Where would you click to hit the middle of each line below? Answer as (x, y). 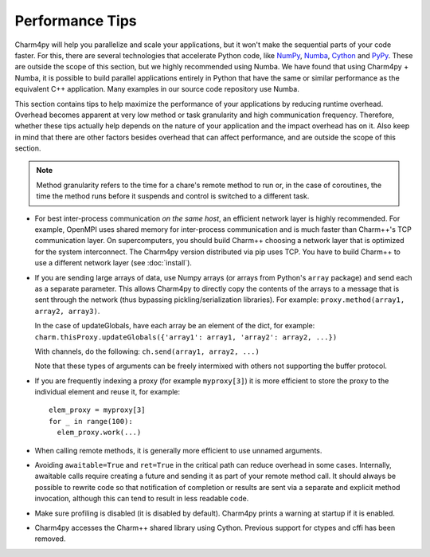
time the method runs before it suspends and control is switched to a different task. (173, 196)
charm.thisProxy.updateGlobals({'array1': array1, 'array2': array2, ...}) (186, 337)
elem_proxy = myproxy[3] (97, 410)
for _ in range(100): (91, 421)
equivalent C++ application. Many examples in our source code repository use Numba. (157, 89)
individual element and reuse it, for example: (107, 392)
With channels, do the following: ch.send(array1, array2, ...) (147, 351)
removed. (50, 539)
